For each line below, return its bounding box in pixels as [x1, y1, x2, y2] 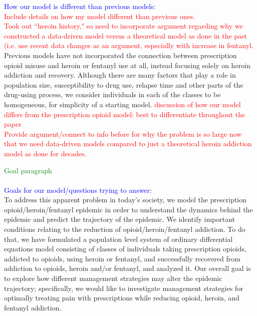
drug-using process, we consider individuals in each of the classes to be [4, 89, 221, 100]
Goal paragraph [4, 165, 52, 175]
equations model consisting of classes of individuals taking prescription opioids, [4, 243, 246, 254]
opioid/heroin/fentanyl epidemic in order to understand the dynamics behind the [4, 204, 253, 214]
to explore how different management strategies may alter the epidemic [4, 273, 222, 283]
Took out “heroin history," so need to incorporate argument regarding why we [4, 21, 243, 31]
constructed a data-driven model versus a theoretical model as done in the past [4, 30, 247, 41]
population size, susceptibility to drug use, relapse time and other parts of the [4, 79, 243, 90]
